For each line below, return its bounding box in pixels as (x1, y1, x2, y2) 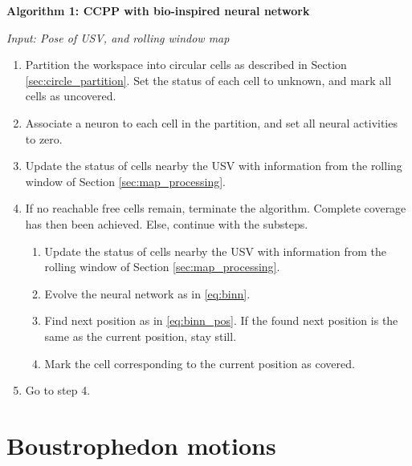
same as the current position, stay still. (44, 327, 237, 344)
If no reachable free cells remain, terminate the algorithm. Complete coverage (25, 200, 406, 217)
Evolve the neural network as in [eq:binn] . (44, 285, 251, 302)
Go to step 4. (25, 382, 91, 399)
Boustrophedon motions (6, 428, 276, 461)
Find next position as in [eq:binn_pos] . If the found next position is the (44, 312, 398, 329)
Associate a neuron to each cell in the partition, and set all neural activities (25, 114, 398, 131)
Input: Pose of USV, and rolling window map (6, 29, 230, 46)
